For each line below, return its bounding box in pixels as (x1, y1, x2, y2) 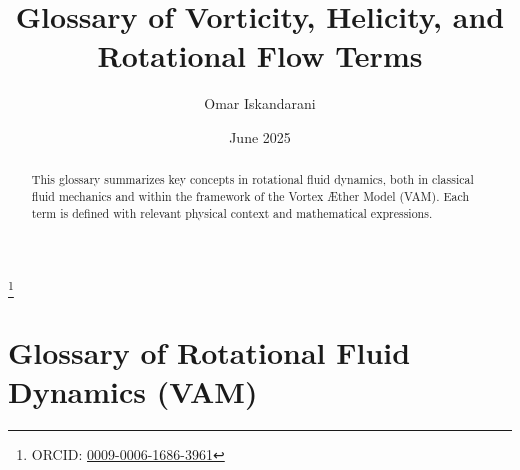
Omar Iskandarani (204, 93, 316, 114)
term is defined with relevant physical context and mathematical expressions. (31, 204, 433, 221)
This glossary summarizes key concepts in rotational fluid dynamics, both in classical (31, 171, 474, 188)
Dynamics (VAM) (8, 370, 258, 411)
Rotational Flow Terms (97, 35, 423, 76)
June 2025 (229, 126, 291, 147)
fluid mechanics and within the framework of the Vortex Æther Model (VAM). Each (31, 187, 470, 204)
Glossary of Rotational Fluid (8, 331, 411, 372)
